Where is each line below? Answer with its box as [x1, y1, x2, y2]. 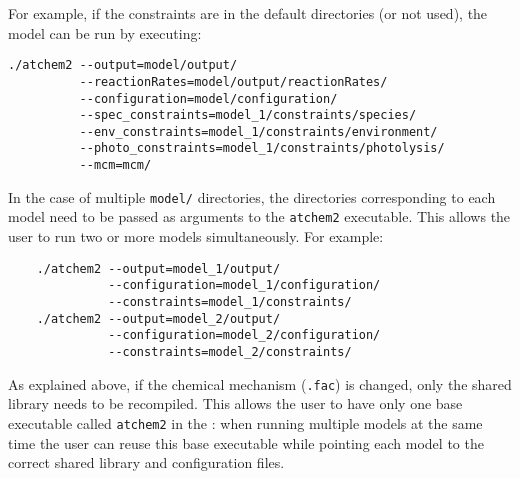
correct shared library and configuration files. [8, 452, 285, 473]
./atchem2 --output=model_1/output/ [36, 261, 281, 276]
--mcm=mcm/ [79, 158, 152, 173]
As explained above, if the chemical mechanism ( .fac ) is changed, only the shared [8, 373, 512, 394]
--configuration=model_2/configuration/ [108, 328, 381, 343]
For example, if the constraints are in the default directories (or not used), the [8, 3, 488, 23]
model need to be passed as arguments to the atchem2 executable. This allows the [8, 206, 511, 227]
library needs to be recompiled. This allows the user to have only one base [8, 393, 463, 414]
